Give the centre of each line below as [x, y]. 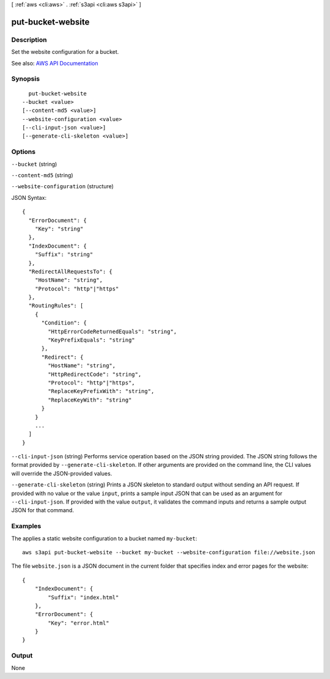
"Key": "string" [59, 229]
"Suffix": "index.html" [83, 597]
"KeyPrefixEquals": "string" [92, 340]
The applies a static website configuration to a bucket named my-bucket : [104, 538]
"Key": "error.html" [79, 623]
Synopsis [25, 79]
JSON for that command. [43, 510]
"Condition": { [64, 323]
